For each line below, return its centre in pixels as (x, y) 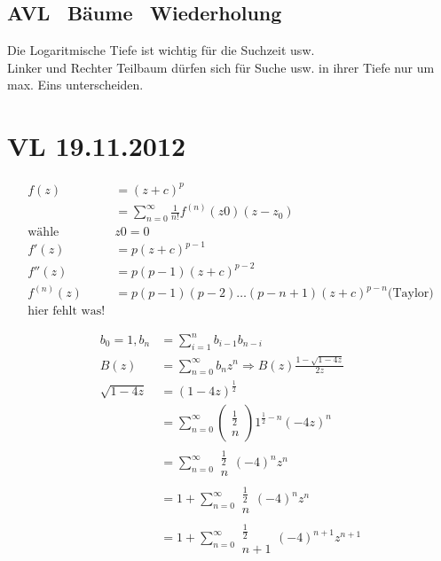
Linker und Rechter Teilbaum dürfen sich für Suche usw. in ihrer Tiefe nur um (221, 67)
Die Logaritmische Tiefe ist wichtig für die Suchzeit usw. (161, 50)
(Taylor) (410, 294)
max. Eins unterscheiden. (75, 85)
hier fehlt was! (67, 312)
